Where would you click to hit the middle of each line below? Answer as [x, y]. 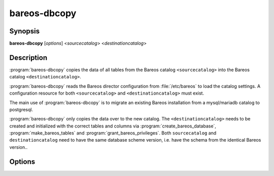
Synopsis [25, 31]
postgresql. [21, 109]
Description [28, 57]
